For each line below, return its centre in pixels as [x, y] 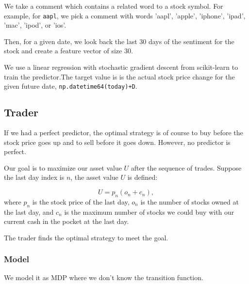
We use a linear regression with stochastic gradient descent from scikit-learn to [121, 67]
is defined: [142, 177]
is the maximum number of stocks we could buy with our [149, 212]
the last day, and [29, 212]
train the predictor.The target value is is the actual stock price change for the [119, 76]
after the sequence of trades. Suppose [186, 167]
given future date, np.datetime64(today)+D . [71, 86]
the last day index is [34, 177]
